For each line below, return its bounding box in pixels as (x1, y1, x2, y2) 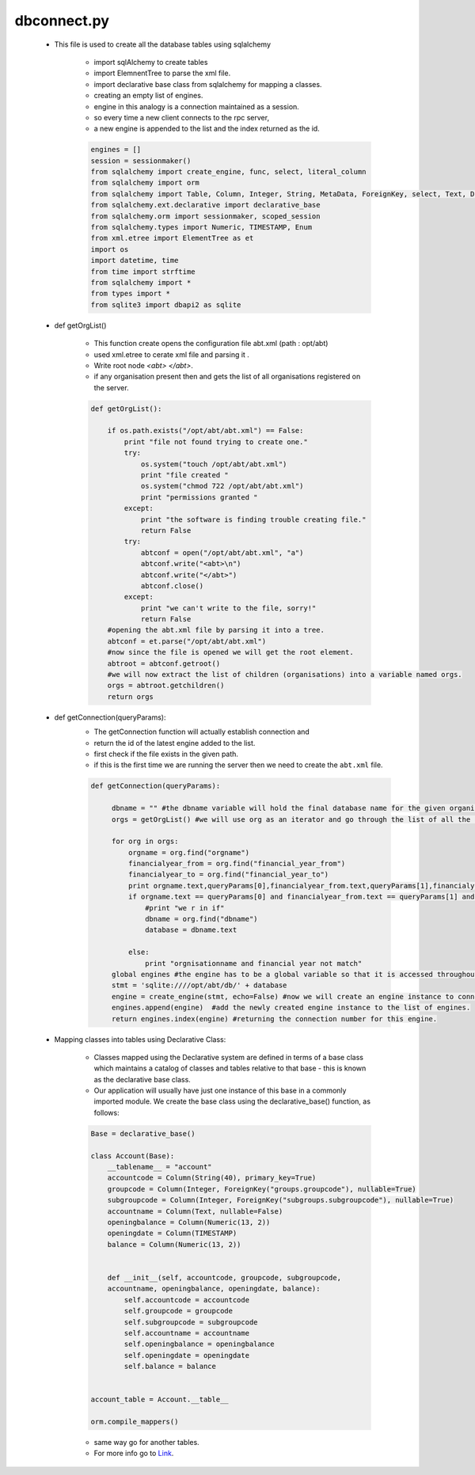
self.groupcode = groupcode (123, 1306, 234, 1316)
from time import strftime (90, 267, 196, 276)
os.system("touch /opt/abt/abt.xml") (140, 459, 287, 469)
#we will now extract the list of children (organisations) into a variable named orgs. (107, 670, 462, 679)
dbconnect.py (14, 12, 110, 29)
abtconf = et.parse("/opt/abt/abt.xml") (107, 637, 267, 645)
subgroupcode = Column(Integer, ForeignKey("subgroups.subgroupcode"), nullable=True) (107, 1196, 454, 1205)
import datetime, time (90, 256, 179, 265)
